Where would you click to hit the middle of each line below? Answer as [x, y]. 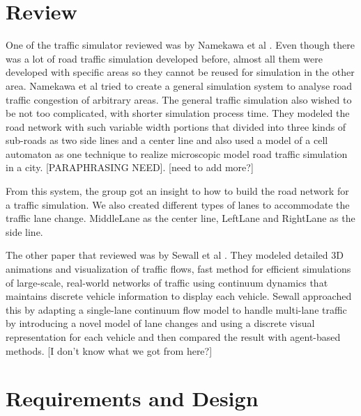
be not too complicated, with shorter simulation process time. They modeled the [178, 113]
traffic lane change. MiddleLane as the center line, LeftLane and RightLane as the [180, 218]
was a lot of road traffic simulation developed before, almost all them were [164, 58]
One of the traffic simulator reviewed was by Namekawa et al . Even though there [180, 45]
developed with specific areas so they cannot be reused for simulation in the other [180, 72]
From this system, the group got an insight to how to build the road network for [177, 191]
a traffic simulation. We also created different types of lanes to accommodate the [178, 204]
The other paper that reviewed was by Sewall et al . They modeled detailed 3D [175, 255]
